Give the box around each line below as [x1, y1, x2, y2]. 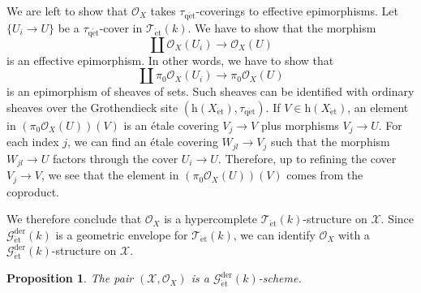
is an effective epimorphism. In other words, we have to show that [6, 51, 334, 68]
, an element [347, 98, 409, 115]
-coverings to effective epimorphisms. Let [195, 2, 398, 19]
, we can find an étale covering [67, 133, 218, 150]
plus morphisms [260, 116, 339, 133]
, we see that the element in [41, 166, 179, 183]
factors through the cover [52, 149, 178, 166]
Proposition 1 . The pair [6, 269, 134, 287]
